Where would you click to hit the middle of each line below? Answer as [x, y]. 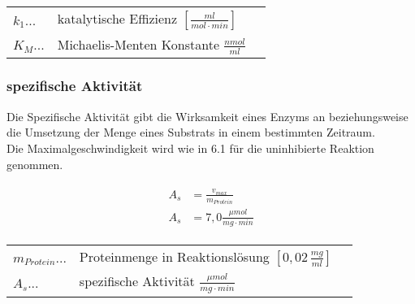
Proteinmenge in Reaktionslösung [174, 257]
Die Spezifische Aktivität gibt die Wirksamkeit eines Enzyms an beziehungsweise [207, 116]
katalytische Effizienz [117, 18]
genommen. [35, 164]
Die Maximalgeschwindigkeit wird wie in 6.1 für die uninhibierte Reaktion [190, 148]
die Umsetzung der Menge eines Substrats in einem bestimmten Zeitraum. [191, 132]
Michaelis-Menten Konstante [138, 44]
